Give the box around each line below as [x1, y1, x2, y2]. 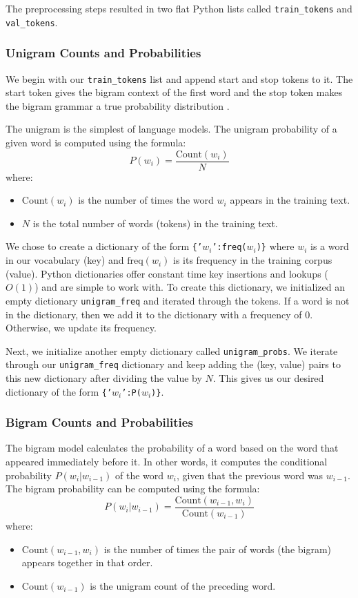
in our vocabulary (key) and [6, 253, 124, 267]
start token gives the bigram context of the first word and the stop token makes [6, 85, 343, 99]
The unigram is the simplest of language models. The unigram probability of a [6, 122, 337, 136]
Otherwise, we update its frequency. [6, 320, 157, 335]
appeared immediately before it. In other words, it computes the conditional [6, 454, 328, 469]
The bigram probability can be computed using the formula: [6, 481, 260, 496]
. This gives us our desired [212, 371, 324, 385]
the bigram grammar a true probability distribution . [6, 98, 230, 113]
